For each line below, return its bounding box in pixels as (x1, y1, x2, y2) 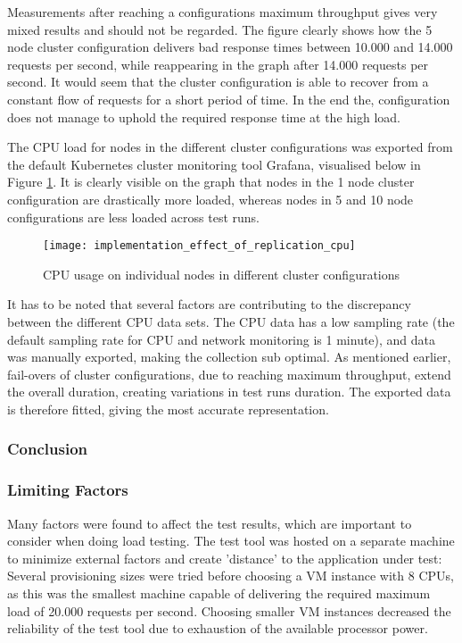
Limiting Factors (7, 479, 128, 501)
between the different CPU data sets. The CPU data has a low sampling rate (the (7, 312, 455, 330)
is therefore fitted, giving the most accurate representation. (7, 399, 329, 418)
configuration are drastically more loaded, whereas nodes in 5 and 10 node (7, 189, 414, 208)
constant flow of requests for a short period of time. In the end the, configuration (7, 89, 450, 108)
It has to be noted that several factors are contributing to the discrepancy (7, 295, 411, 313)
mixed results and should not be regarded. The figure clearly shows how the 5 (7, 20, 433, 38)
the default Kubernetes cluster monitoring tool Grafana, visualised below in (7, 154, 421, 173)
